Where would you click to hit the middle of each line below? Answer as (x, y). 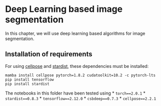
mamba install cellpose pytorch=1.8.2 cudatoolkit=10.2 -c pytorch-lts (80, 75)
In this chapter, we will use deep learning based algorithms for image (75, 33)
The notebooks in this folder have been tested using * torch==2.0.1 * (75, 93)
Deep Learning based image (64, 9)
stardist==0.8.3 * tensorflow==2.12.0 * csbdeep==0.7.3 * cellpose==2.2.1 (81, 98)
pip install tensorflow (30, 79)
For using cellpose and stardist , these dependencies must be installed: (77, 66)
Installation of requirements (49, 54)
